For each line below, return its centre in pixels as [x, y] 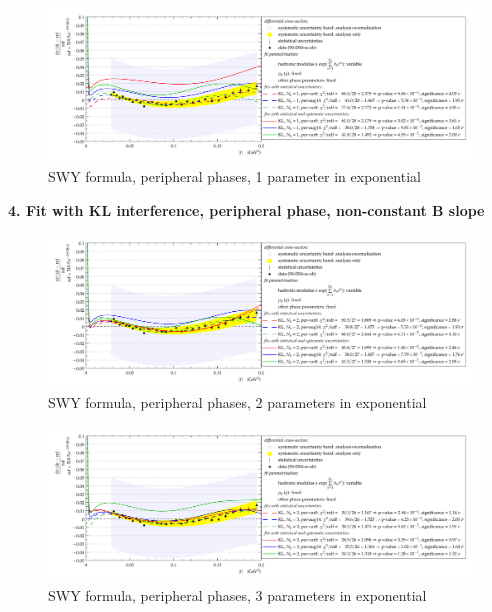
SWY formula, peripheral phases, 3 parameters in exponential [237, 594]
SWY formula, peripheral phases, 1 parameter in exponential [234, 176]
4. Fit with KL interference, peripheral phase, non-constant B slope [246, 209]
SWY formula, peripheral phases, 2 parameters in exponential [237, 402]
